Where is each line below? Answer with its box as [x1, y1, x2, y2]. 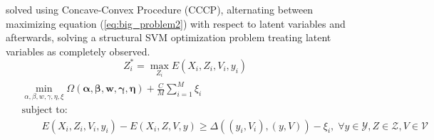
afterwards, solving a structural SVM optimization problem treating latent [6, 30, 331, 45]
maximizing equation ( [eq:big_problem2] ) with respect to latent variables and [6, 16, 346, 31]
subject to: [21, 104, 68, 115]
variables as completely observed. [6, 43, 150, 58]
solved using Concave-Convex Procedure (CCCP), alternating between [6, 2, 314, 16]
